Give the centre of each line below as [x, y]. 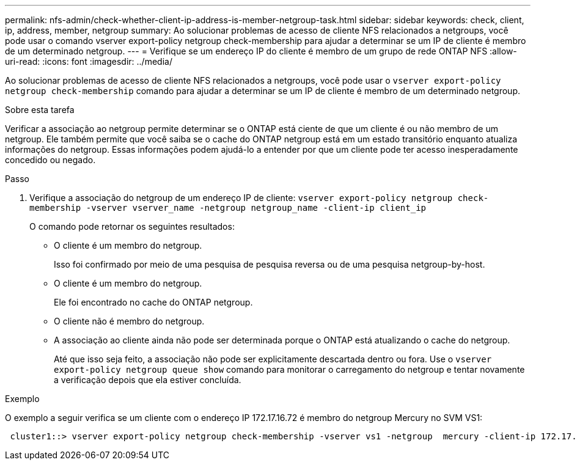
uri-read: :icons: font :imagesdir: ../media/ [89, 61]
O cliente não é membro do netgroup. [129, 321]
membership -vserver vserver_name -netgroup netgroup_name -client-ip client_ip [228, 208]
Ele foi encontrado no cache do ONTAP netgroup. [153, 302]
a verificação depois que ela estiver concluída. [148, 380]
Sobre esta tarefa [40, 110]
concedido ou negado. [50, 160]
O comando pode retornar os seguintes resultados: [132, 226]
